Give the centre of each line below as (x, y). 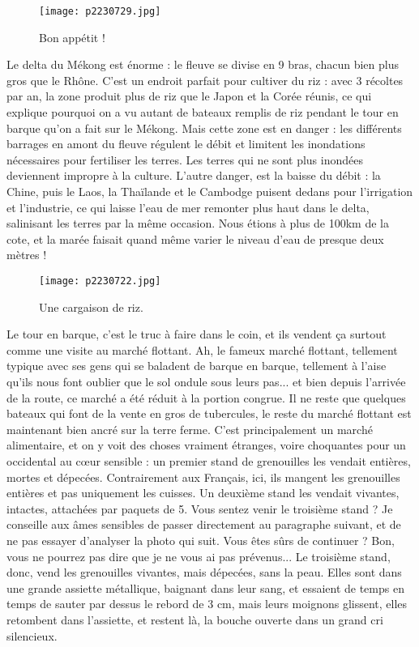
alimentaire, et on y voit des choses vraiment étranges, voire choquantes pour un (206, 445)
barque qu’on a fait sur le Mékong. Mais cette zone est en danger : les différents (204, 128)
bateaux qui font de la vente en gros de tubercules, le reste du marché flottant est (209, 413)
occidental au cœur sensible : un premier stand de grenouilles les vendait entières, (209, 460)
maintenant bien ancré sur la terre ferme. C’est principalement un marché (190, 429)
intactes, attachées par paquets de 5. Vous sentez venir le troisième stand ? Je (200, 508)
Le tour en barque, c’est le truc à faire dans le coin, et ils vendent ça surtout (197, 334)
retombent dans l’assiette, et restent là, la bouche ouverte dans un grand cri (195, 619)
